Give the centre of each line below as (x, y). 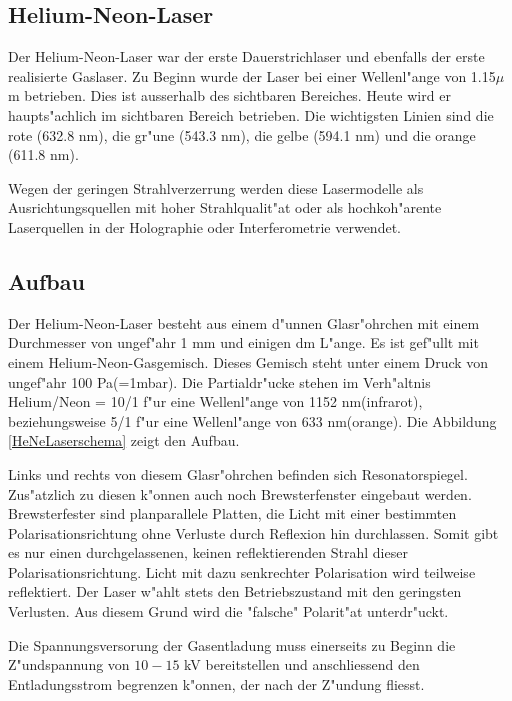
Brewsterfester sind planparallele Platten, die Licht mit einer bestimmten (232, 513)
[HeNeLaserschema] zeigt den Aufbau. (124, 440)
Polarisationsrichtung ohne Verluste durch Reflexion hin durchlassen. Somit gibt (253, 532)
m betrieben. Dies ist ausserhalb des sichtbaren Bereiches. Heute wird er (229, 95)
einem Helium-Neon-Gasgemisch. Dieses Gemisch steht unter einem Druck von (248, 361)
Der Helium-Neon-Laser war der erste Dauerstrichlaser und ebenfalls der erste (246, 56)
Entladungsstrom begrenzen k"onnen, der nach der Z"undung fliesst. (216, 683)
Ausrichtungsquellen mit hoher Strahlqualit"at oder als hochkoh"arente (225, 207)
